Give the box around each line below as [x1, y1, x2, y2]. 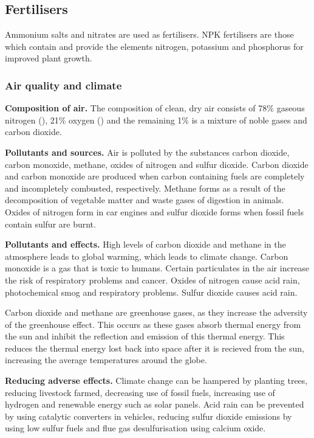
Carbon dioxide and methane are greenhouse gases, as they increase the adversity [5, 306, 308, 319]
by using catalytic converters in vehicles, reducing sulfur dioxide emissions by [5, 409, 292, 422]
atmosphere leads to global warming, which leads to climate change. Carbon [5, 249, 288, 262]
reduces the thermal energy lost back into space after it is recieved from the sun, [5, 341, 304, 354]
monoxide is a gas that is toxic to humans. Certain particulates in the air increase [5, 262, 310, 274]
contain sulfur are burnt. [5, 217, 96, 230]
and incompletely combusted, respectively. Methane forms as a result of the [5, 181, 285, 194]
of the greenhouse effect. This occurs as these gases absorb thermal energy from [5, 318, 301, 330]
